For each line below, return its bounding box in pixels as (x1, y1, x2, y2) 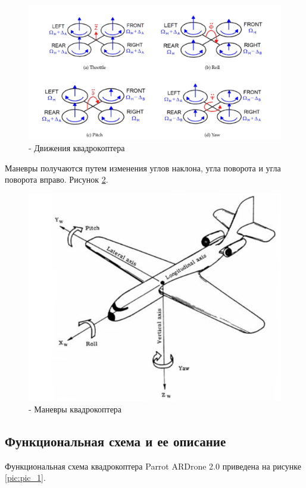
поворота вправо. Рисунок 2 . (5, 173, 108, 186)
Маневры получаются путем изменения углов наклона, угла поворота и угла (5, 161, 281, 174)
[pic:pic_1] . (5, 471, 46, 484)
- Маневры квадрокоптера (29, 402, 122, 415)
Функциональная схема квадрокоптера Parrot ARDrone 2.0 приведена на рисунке (5, 459, 301, 472)
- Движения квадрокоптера (29, 142, 125, 154)
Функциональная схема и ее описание (5, 431, 226, 450)
